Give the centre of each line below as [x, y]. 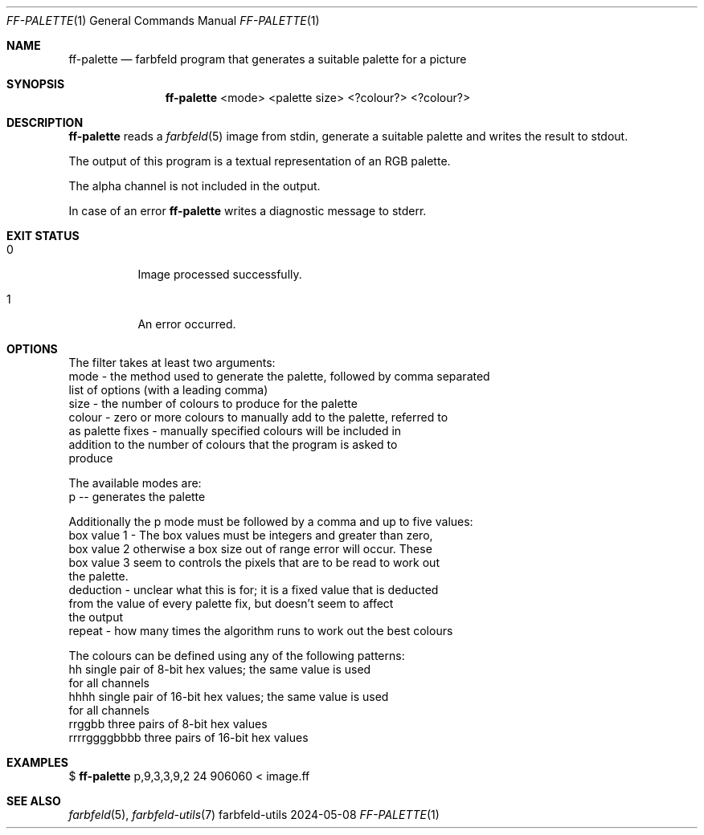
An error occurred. [187, 324]
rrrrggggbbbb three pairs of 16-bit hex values [188, 737]
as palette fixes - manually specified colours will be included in [235, 431]
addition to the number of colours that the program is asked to [233, 444]
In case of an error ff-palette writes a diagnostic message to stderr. [248, 211]
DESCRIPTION [45, 122]
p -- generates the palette [137, 497]
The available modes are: [135, 483]
